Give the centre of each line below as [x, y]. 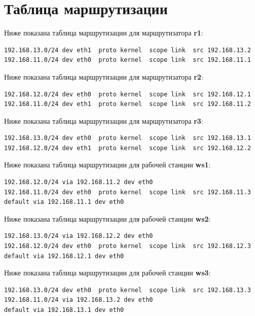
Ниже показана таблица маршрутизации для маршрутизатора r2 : [104, 76]
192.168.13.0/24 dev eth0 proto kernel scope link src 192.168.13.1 [128, 138]
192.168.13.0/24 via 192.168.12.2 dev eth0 [79, 236]
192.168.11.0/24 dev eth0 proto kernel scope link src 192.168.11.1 [128, 60]
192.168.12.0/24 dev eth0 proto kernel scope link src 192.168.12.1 [128, 94]
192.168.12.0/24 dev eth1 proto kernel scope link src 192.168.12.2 [128, 148]
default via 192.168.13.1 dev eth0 [64, 310]
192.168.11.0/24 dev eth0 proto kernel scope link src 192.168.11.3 [128, 192]
